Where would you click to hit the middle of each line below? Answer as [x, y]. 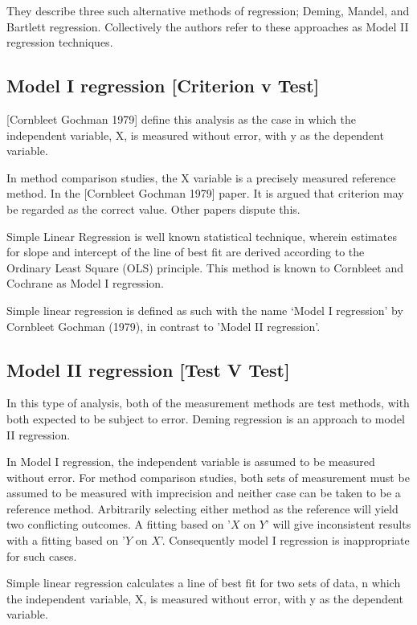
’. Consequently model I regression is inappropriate [285, 540]
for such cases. [42, 556]
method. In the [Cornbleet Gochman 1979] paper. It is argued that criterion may [205, 193]
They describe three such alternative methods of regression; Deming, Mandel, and [208, 10]
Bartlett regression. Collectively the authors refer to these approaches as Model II [208, 26]
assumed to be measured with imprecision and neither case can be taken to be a [204, 493]
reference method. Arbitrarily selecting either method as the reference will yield [202, 508]
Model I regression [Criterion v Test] [163, 86]
